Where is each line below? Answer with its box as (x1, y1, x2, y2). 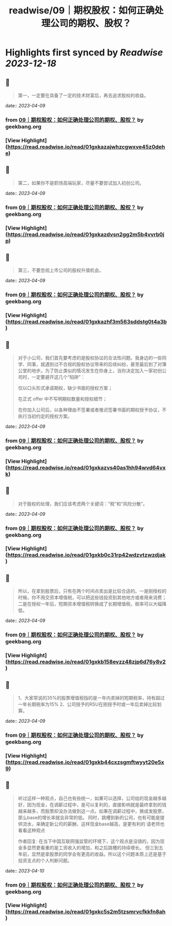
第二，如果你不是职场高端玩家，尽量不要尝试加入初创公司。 (17, 180, 144, 186)
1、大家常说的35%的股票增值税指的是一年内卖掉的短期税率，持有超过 (17, 694, 165, 701)
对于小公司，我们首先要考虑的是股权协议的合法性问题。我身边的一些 (17, 355, 162, 361)
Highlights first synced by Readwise (5, 47, 163, 59)
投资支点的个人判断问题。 (17, 857, 72, 863)
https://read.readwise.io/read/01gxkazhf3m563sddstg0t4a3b (7, 318, 167, 325)
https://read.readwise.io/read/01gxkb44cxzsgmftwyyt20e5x (7, 758, 164, 765)
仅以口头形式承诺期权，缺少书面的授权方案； (17, 384, 113, 391)
